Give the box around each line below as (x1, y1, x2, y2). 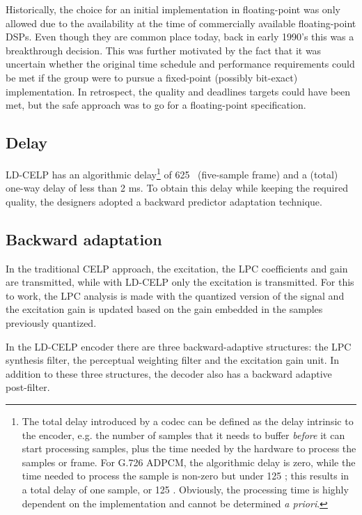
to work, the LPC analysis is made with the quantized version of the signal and (6, 288, 345, 302)
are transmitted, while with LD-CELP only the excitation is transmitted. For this (6, 275, 354, 289)
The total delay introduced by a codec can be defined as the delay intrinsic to (22, 413, 354, 428)
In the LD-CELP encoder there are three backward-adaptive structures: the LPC (6, 339, 352, 353)
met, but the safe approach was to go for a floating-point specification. (6, 98, 306, 112)
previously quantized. (6, 315, 97, 330)
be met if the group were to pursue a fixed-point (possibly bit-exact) (6, 70, 298, 84)
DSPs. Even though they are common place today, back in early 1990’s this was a (6, 29, 354, 44)
